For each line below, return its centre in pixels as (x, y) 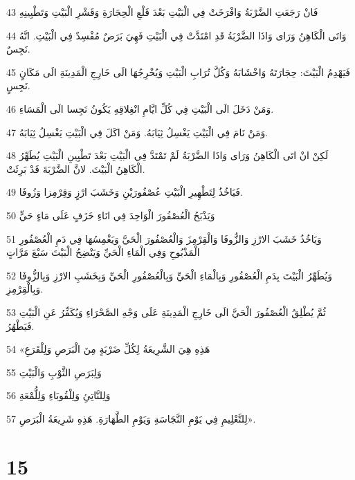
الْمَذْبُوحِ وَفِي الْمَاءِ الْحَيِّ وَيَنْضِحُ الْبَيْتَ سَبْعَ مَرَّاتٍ (103, 252)
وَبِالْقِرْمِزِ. (25, 289)
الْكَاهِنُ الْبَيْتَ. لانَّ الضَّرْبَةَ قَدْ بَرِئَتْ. (76, 168)
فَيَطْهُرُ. (20, 325)
